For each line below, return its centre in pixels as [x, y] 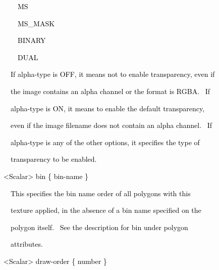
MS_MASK [36, 23]
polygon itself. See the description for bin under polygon [99, 227]
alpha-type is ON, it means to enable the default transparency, [107, 108]
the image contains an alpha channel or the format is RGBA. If [110, 91]
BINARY [32, 40]
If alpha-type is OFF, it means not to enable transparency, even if [113, 74]
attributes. [26, 244]
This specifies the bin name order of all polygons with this [100, 193]
